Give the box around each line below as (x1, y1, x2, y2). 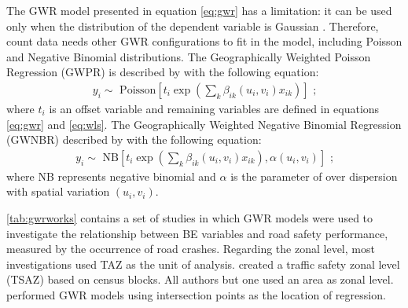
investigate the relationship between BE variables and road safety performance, (6, 225, 388, 241)
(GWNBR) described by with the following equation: (6, 131, 262, 148)
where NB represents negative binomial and (6, 167, 216, 184)
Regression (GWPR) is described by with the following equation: (6, 64, 319, 80)
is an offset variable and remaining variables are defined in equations (49, 101, 380, 116)
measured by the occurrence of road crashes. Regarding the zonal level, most (6, 240, 375, 257)
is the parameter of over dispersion (230, 167, 398, 184)
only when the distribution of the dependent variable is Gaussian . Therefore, (6, 17, 379, 34)
